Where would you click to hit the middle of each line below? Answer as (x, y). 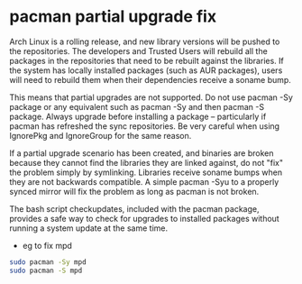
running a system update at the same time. (89, 228)
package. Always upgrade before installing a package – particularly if (138, 116)
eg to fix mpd (47, 245)
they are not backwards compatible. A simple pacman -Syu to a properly (144, 181)
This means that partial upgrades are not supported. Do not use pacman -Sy (151, 97)
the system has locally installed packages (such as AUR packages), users (146, 70)
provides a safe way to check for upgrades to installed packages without (144, 218)
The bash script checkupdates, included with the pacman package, (134, 208)
